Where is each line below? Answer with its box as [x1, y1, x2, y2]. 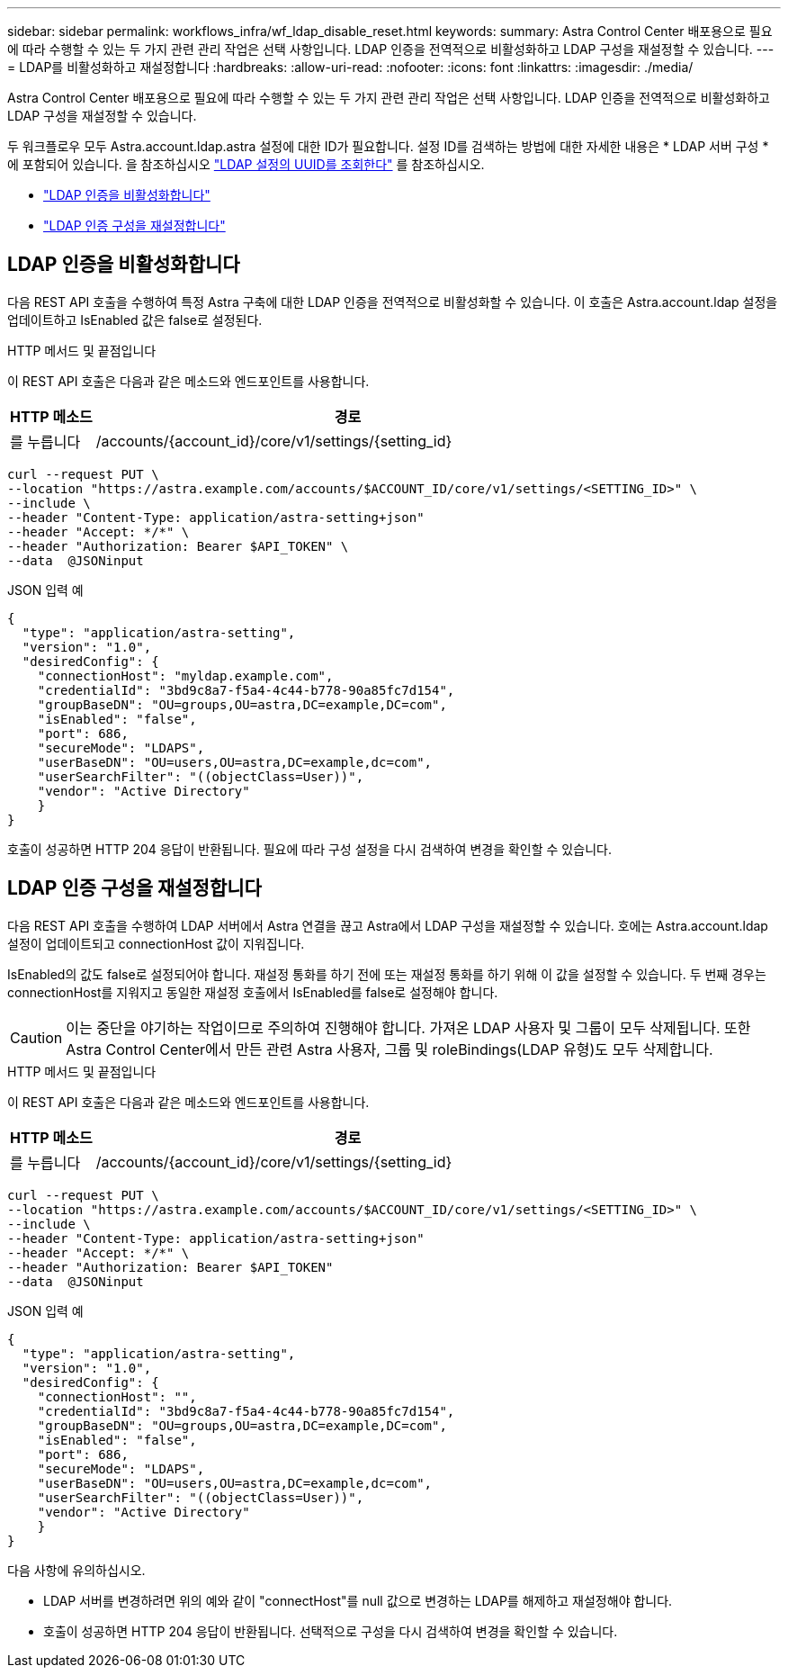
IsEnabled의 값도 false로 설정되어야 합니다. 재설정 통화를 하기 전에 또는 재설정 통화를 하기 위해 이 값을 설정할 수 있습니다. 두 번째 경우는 [7, 966, 766, 982]
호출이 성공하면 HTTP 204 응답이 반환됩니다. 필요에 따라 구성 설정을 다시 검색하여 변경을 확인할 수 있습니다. [7, 841, 612, 857]
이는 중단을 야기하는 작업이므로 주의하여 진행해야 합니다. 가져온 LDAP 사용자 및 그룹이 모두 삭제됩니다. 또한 [66, 1018, 751, 1037]
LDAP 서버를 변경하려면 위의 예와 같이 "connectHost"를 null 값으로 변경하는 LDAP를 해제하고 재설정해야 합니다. [43, 1592, 673, 1608]
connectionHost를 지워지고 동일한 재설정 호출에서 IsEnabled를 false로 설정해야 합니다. [7, 984, 498, 1000]
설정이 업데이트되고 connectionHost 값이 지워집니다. [7, 935, 305, 951]
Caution [10, 1028, 63, 1047]
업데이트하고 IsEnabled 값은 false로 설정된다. [7, 311, 263, 328]
